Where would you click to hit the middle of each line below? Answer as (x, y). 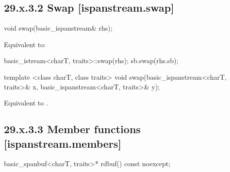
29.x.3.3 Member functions (72, 129)
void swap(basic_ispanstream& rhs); (58, 28)
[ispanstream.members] (63, 143)
